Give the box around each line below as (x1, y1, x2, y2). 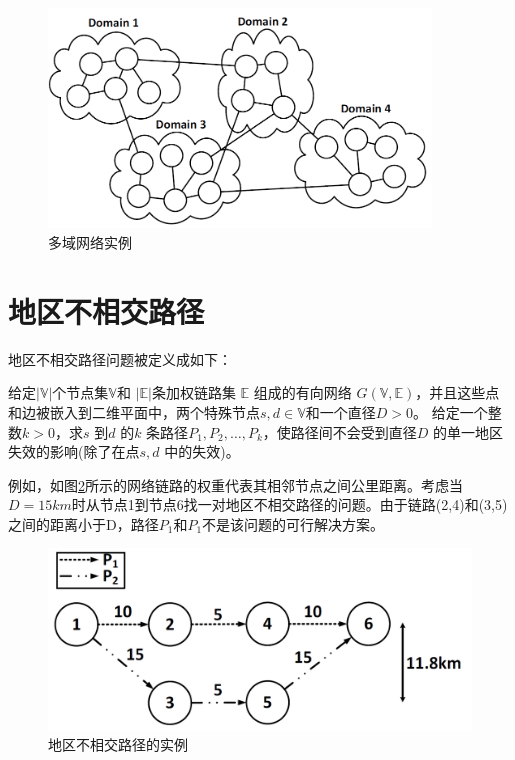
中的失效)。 (164, 441, 240, 462)
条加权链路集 (151, 382, 236, 403)
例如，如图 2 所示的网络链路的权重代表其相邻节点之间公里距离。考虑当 (8, 474, 463, 495)
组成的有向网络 (253, 382, 352, 403)
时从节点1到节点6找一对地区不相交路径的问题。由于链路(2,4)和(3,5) (71, 494, 508, 515)
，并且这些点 (415, 382, 500, 403)
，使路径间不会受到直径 (262, 421, 417, 442)
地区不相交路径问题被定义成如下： (8, 348, 232, 369)
